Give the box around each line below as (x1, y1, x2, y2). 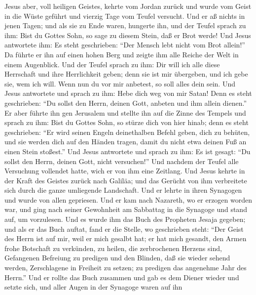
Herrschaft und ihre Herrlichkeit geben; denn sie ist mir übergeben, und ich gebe (4, 69, 248, 79)
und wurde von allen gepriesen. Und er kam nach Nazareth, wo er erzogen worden (4, 194, 252, 205)
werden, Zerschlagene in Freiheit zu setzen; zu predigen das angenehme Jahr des (4, 262, 247, 273)
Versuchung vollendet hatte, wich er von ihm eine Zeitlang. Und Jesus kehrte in (4, 166, 245, 176)
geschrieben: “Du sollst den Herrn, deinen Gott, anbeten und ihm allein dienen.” (4, 97, 247, 108)
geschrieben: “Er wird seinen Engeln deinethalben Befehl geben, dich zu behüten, (4, 126, 250, 137)
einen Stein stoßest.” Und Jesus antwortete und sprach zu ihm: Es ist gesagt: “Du (4, 146, 251, 156)
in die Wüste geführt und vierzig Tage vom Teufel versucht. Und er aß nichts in (4, 10, 245, 21)
